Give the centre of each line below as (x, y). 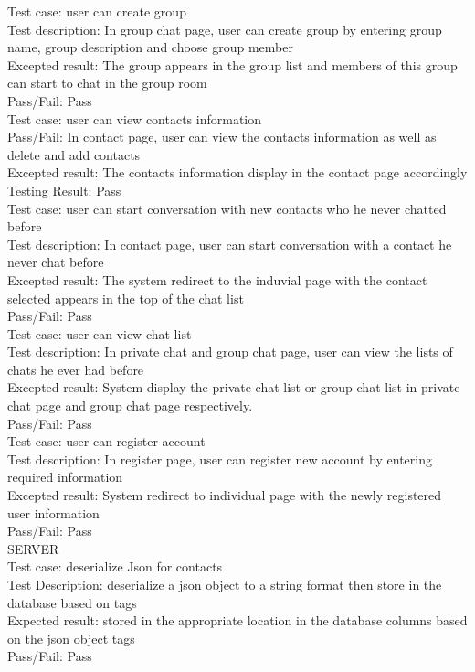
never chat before (56, 262)
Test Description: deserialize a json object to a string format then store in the (225, 584)
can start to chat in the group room (107, 83)
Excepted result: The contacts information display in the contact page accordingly (237, 172)
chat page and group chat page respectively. (130, 405)
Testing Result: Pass (64, 190)
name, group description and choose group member (150, 47)
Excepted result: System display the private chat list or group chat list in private (234, 387)
